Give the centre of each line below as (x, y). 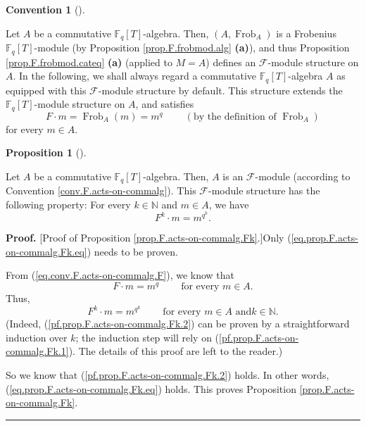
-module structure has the (264, 190)
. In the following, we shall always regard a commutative (135, 76)
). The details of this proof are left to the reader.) (176, 351)
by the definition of (235, 117)
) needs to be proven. (132, 251)
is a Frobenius (306, 33)
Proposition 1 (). (46, 152)
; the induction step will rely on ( (147, 337)
